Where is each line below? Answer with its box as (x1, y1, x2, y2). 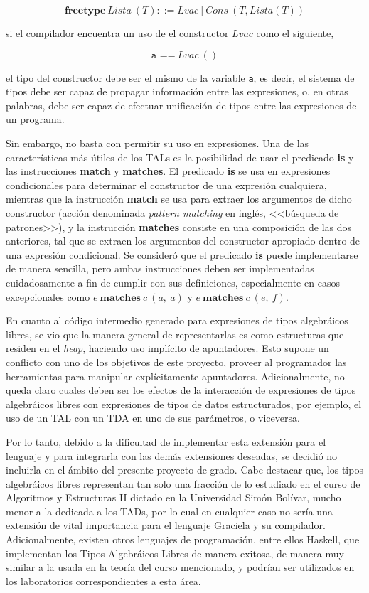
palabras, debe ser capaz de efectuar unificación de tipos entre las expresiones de (6, 97, 357, 112)
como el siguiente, (256, 26, 334, 40)
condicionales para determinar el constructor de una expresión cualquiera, (6, 177, 327, 192)
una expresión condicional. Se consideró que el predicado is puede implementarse (6, 247, 358, 262)
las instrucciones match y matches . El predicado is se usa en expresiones (6, 164, 331, 178)
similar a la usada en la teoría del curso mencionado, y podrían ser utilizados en (6, 560, 355, 575)
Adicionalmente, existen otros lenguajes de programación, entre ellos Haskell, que (6, 532, 360, 547)
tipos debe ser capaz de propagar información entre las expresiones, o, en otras (6, 84, 348, 99)
